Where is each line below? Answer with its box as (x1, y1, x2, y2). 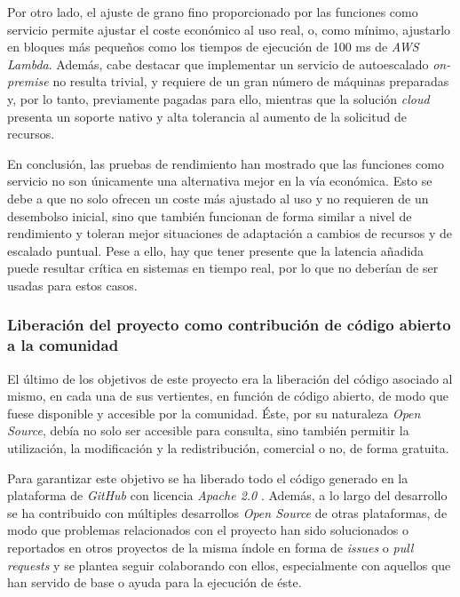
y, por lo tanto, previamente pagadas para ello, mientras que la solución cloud (7, 89, 430, 107)
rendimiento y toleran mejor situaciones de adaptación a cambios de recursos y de (7, 224, 453, 243)
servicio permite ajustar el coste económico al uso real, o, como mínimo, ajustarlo (7, 20, 451, 38)
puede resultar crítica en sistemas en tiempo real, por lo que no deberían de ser (7, 259, 439, 277)
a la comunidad (7, 334, 119, 356)
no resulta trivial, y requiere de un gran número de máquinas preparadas (52, 72, 449, 91)
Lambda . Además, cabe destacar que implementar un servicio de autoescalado (7, 54, 429, 73)
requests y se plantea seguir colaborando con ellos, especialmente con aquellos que (7, 555, 451, 574)
